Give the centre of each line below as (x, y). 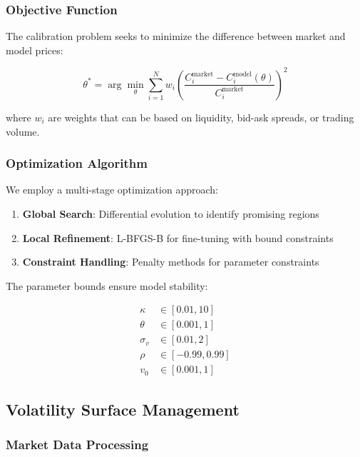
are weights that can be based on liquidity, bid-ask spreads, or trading (201, 117)
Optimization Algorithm (77, 163)
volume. (23, 131)
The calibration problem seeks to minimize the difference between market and (176, 36)
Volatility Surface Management (123, 409)
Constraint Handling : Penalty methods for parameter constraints (171, 262)
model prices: (35, 50)
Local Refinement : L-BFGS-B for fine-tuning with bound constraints (178, 237)
